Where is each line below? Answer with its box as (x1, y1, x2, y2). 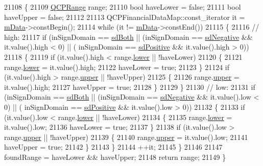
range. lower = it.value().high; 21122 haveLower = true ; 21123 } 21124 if (4, 61, 229, 72)
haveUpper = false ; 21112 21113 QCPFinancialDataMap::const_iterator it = (4, 11, 245, 22)
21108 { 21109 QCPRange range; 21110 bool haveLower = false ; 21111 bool (4, 2, 241, 12)
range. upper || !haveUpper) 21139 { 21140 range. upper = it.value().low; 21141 (4, 131, 248, 142)
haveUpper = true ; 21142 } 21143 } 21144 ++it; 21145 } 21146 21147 (4, 141, 223, 152)
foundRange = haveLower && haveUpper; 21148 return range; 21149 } (4, 151, 226, 162)
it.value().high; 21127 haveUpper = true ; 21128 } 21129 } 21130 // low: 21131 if (4, 81, 255, 92)
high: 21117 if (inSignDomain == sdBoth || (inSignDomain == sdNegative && (4, 31, 253, 42)
